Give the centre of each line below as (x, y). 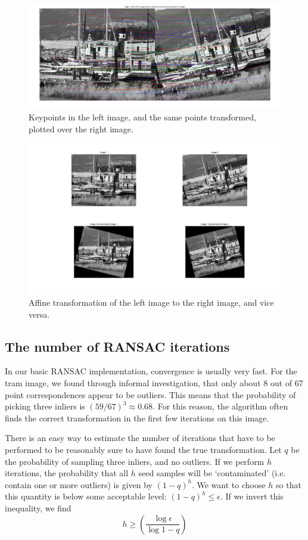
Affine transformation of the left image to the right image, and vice (151, 302)
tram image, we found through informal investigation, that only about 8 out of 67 (154, 383)
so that (289, 484)
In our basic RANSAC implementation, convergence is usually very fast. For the (151, 371)
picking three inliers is (45, 406)
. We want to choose (228, 484)
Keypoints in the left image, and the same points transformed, (142, 117)
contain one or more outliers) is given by (79, 484)
